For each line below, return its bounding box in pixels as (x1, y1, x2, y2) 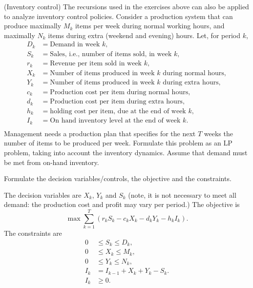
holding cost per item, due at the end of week (50, 107, 186, 115)
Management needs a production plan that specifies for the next (4, 128, 196, 138)
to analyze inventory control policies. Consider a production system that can (4, 11, 233, 21)
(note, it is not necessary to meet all (128, 189, 236, 200)
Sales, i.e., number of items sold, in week (50, 50, 172, 58)
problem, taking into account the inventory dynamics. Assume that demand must (4, 147, 248, 157)
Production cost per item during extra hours (50, 98, 183, 105)
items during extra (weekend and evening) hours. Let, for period (48, 30, 240, 40)
